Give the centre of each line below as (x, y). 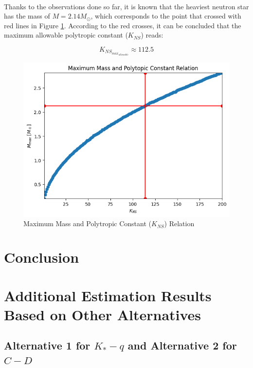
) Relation (179, 223)
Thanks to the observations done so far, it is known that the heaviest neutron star (126, 6)
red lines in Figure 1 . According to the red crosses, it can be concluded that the (123, 25)
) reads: (152, 35)
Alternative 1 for (47, 345)
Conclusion (42, 257)
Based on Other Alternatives (103, 314)
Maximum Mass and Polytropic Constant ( (87, 223)
